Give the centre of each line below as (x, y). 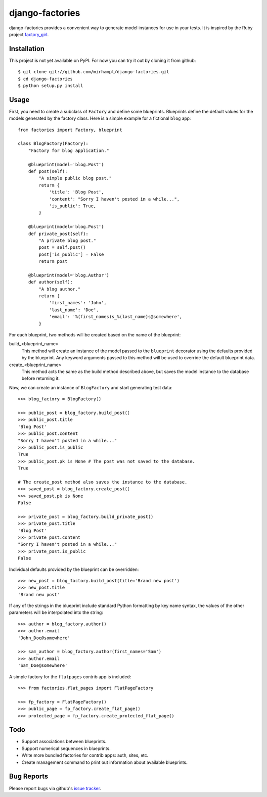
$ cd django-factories (45, 79)
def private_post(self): (58, 234)
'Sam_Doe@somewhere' (43, 666)
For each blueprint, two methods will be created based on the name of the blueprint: (95, 335)
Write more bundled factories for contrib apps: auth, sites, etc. (85, 755)
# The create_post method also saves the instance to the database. (103, 482)
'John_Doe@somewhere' (44, 638)
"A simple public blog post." (75, 178)
